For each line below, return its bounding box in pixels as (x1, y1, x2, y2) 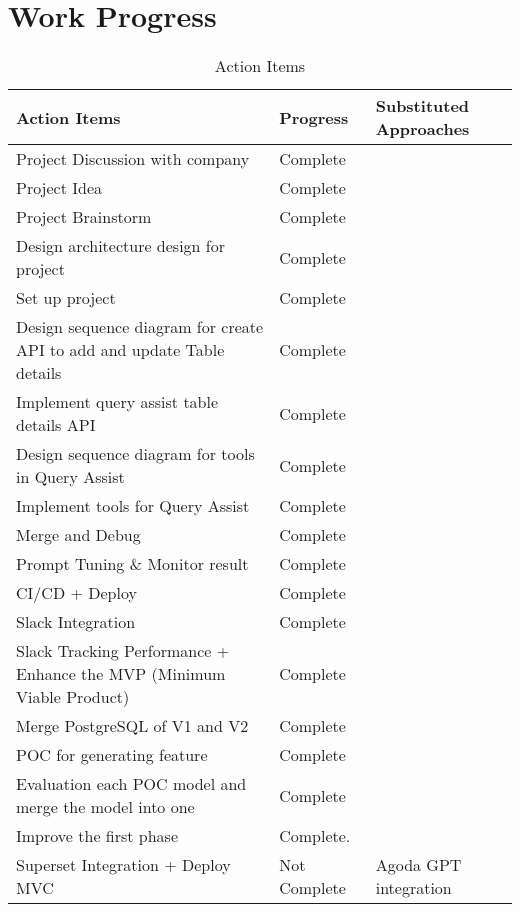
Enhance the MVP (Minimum (16, 662, 226, 686)
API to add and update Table (16, 338, 225, 362)
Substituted (375, 94, 470, 118)
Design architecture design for (16, 234, 225, 258)
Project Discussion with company (16, 147, 250, 171)
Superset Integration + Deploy (16, 853, 231, 877)
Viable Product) (16, 685, 130, 709)
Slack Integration (16, 610, 136, 634)
